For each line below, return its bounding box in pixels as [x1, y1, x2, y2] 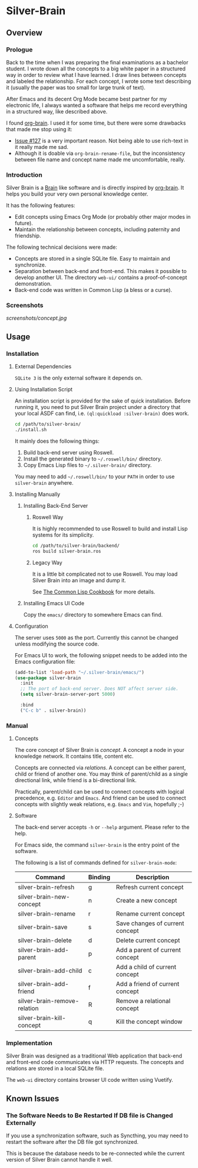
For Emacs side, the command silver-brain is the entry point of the [14, 841, 180, 849]
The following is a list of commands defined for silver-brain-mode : [14, 859, 177, 867]
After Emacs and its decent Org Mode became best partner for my [6, 95, 167, 102]
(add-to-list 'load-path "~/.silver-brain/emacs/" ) [14, 669, 144, 675]
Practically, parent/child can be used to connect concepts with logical [14, 788, 184, 796]
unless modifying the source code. [14, 640, 99, 647]
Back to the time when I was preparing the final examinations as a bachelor [6, 59, 189, 66]
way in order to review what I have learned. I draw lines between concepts [6, 71, 187, 78]
